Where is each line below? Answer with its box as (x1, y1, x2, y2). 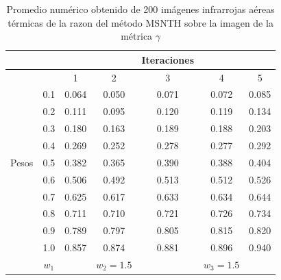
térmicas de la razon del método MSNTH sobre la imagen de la (8, 15, 273, 29)
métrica (121, 29, 153, 43)
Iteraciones (141, 52, 195, 66)
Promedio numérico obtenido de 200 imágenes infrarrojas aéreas (6, 2, 275, 16)
